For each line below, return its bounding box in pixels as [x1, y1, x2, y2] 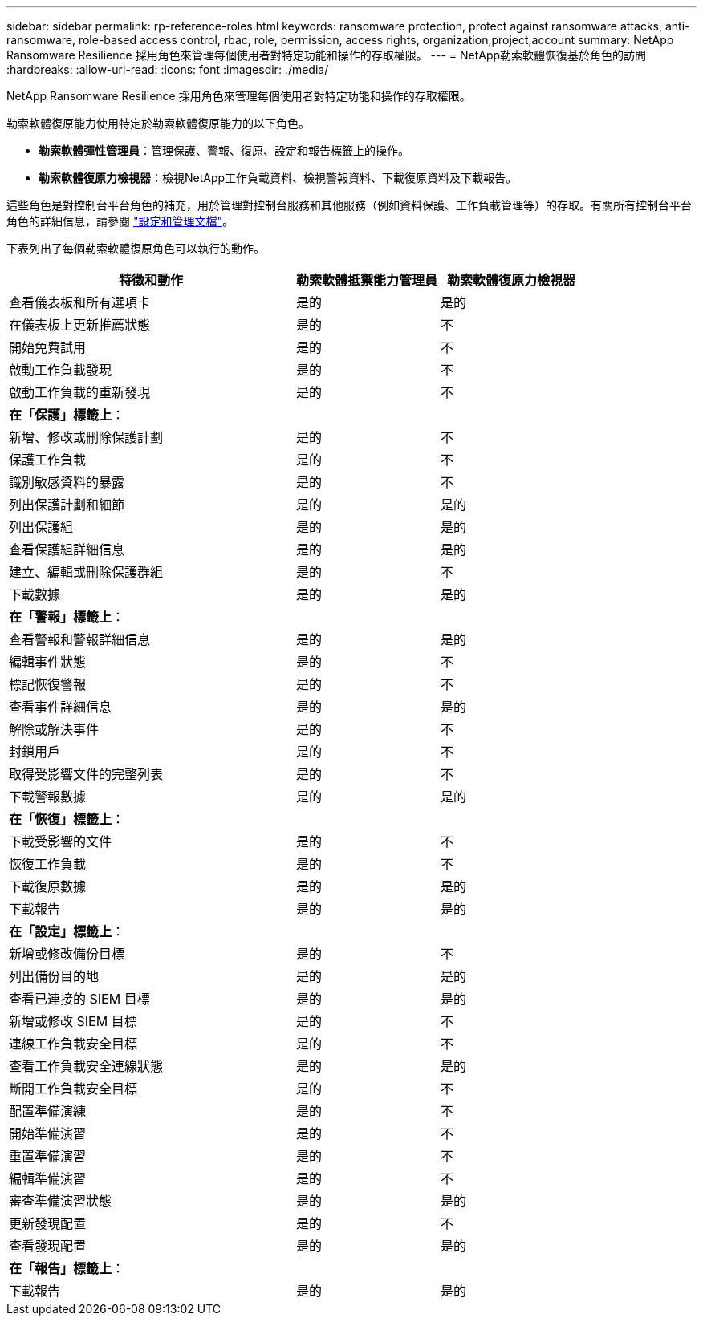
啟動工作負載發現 [9, 362, 112, 378]
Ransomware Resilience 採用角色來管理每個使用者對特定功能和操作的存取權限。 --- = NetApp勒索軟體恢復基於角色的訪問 [6, 48, 647, 62]
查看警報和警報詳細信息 [9, 631, 151, 647]
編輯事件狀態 [9, 654, 87, 670]
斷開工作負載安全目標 [9, 1081, 138, 1097]
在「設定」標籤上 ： [9, 923, 125, 939]
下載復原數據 [9, 878, 87, 894]
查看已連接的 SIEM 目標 [9, 991, 150, 1007]
